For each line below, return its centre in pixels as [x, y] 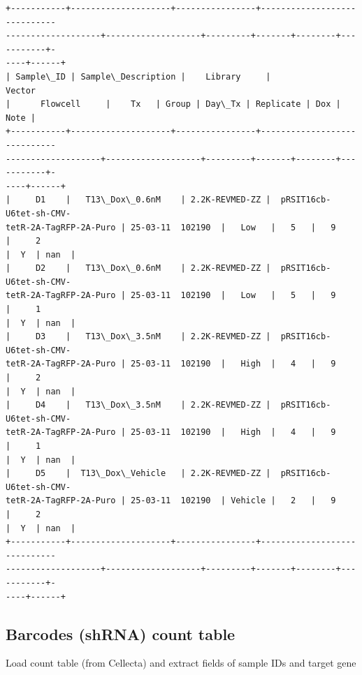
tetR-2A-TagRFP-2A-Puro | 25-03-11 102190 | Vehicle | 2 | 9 [171, 501]
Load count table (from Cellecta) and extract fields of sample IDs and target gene [181, 663]
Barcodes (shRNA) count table [121, 633]
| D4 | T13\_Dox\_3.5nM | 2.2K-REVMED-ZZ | [138, 405]
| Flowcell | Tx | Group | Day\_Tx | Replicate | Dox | [173, 104]
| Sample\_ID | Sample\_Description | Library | [138, 76]
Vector [21, 90]
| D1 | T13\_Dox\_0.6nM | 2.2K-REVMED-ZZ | [138, 200]
